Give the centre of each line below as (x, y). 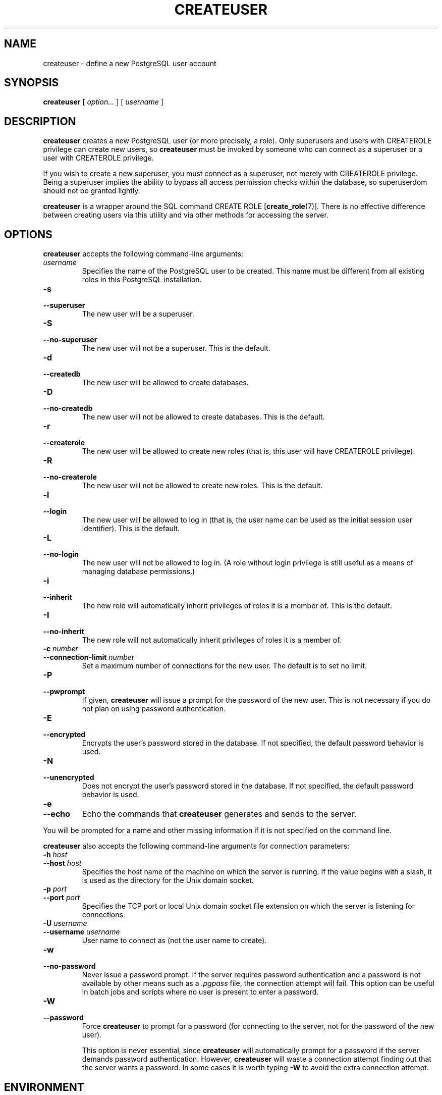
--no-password (69, 966)
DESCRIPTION (40, 121)
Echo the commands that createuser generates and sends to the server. (219, 814)
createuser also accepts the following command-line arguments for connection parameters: (196, 846)
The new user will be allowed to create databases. (165, 383)
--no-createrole (70, 477)
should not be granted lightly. (92, 191)
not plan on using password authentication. (154, 709)
